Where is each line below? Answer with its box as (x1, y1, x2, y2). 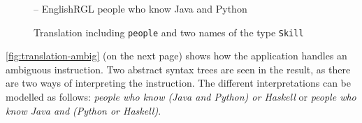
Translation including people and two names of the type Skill (34, 24, 304, 39)
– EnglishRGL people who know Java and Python (34, 1, 247, 15)
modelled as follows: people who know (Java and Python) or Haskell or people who (6, 89, 356, 104)
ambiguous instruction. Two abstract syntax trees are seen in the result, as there (6, 61, 351, 76)
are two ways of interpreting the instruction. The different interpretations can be (6, 75, 352, 90)
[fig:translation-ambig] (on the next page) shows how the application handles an (6, 48, 347, 63)
